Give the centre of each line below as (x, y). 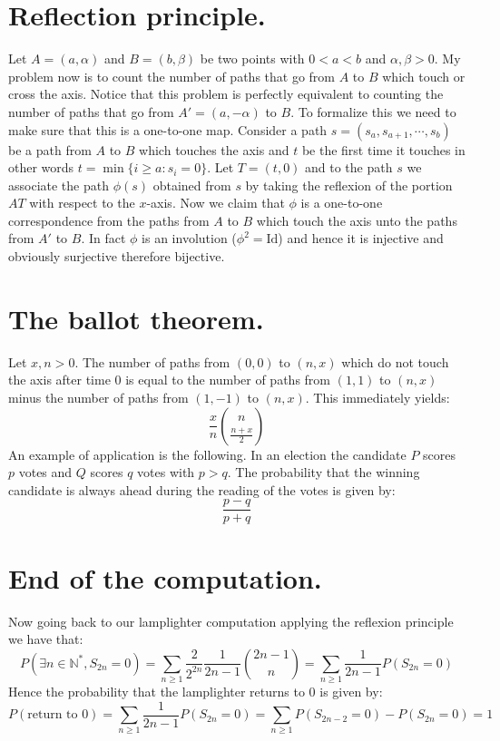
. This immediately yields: (377, 397)
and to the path (349, 167)
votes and (45, 472)
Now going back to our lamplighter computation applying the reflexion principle (231, 621)
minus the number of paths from (98, 397)
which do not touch (395, 361)
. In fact (103, 238)
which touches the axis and (214, 149)
